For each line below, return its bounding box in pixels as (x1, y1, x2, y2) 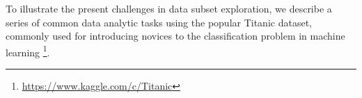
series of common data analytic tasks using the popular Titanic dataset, (6, 15, 312, 29)
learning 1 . (6, 42, 50, 59)
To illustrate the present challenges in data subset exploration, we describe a (6, 1, 332, 15)
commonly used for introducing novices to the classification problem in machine (6, 28, 345, 43)
